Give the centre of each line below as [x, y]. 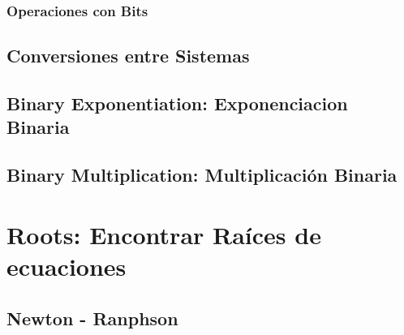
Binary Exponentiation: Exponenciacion [177, 103]
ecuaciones [67, 266]
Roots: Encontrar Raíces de [164, 234]
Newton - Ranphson [92, 318]
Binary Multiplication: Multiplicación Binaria [202, 175]
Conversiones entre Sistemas [128, 56]
